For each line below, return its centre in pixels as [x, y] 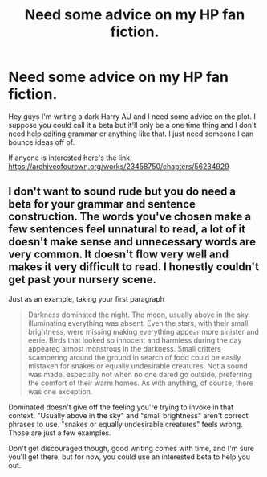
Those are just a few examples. [60, 433]
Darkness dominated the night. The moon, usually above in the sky [138, 315]
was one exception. [60, 391]
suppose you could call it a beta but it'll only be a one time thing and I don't [132, 125]
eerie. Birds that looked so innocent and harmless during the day [135, 340]
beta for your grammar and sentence [102, 204]
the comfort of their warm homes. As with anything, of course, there [141, 383]
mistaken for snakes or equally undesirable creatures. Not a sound [138, 366]
